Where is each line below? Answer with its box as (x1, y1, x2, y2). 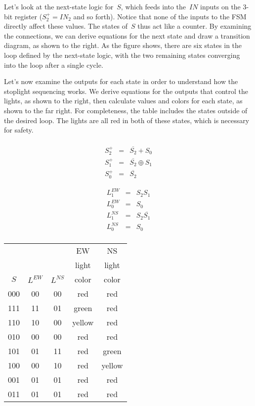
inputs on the (200, 1, 241, 11)
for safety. (4, 125, 34, 135)
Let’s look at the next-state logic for (4, 1, 114, 11)
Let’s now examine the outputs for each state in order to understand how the (4, 76, 238, 87)
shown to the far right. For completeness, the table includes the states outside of (4, 105, 248, 115)
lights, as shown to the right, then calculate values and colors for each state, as (4, 95, 243, 106)
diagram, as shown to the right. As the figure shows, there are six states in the (4, 40, 242, 50)
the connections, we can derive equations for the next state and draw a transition (4, 30, 250, 41)
